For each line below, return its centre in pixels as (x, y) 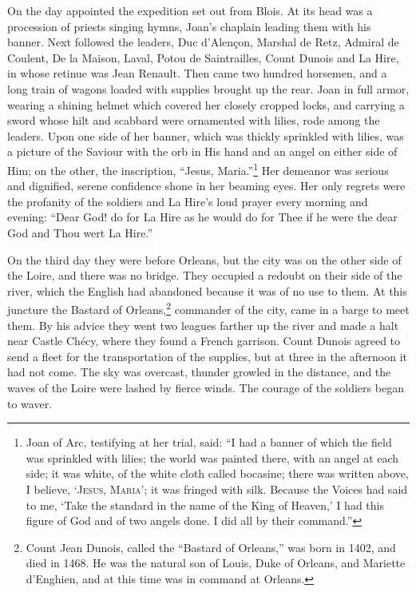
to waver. (30, 403)
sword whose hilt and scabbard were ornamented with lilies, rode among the (194, 120)
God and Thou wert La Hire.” (80, 232)
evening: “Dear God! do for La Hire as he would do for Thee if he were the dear (202, 217)
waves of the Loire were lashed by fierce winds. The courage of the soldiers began (206, 387)
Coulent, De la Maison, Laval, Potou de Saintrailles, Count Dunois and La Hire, (203, 57)
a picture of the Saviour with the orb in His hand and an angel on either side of (202, 151)
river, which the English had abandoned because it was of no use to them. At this (207, 290)
